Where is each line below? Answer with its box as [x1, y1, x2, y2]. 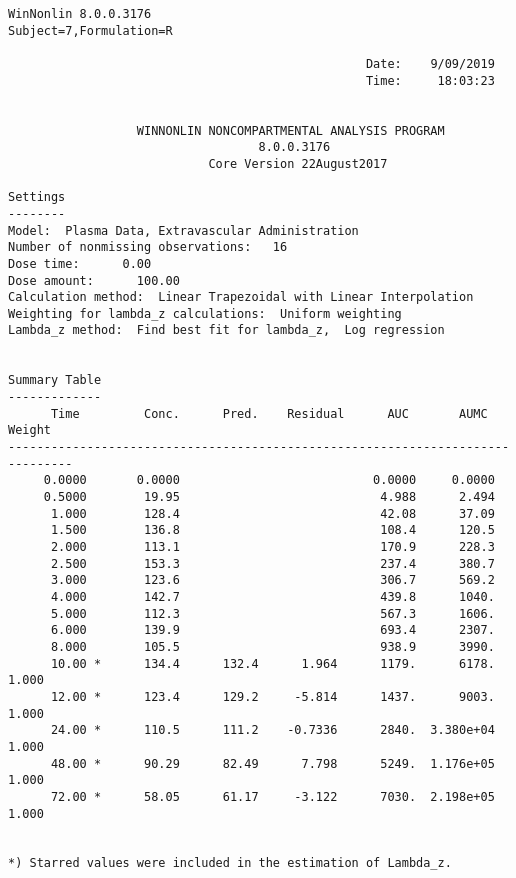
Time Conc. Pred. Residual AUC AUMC [50, 406, 488, 421]
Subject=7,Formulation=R [8, 23, 173, 38]
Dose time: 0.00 [8, 256, 152, 271]
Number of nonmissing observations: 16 [8, 240, 288, 255]
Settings [8, 190, 66, 205]
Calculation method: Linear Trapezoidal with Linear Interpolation [8, 290, 474, 305]
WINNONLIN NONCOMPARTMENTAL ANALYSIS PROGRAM [136, 123, 445, 138]
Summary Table [8, 373, 102, 388]
